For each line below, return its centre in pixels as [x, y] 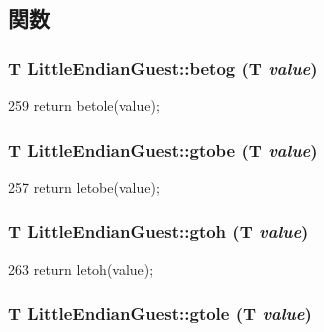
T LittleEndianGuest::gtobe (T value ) [163, 149]
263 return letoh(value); [81, 268]
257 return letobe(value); [84, 186]
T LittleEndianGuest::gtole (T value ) [160, 313]
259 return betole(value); [84, 105]
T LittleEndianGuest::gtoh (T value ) [158, 231]
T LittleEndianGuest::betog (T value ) [163, 67]
